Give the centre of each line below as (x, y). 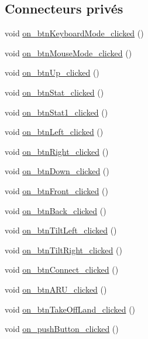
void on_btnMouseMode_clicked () (68, 52)
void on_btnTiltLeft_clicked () (61, 230)
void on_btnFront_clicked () (56, 190)
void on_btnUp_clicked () (52, 72)
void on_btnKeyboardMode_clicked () (74, 33)
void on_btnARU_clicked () (56, 289)
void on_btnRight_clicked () (57, 151)
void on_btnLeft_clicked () (54, 132)
